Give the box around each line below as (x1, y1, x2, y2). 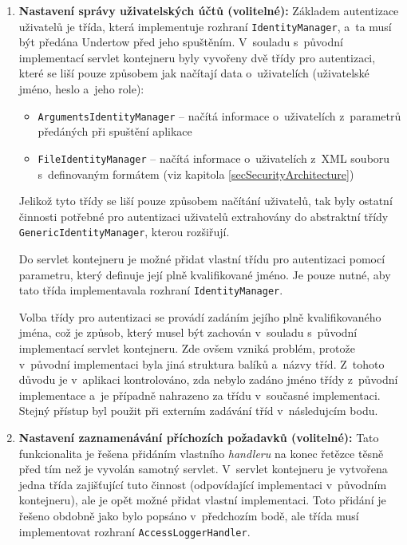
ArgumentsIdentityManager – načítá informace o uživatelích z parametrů (38, 107, 401, 124)
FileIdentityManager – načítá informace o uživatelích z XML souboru (38, 149, 390, 166)
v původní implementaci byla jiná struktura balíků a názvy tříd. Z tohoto (18, 355, 385, 372)
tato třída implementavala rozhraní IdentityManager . (18, 282, 283, 298)
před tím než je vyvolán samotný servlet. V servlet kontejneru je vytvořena (18, 460, 388, 477)
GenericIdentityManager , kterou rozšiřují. (18, 223, 230, 240)
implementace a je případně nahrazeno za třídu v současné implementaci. (18, 386, 381, 403)
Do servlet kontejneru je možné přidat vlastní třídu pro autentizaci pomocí (18, 250, 385, 267)
